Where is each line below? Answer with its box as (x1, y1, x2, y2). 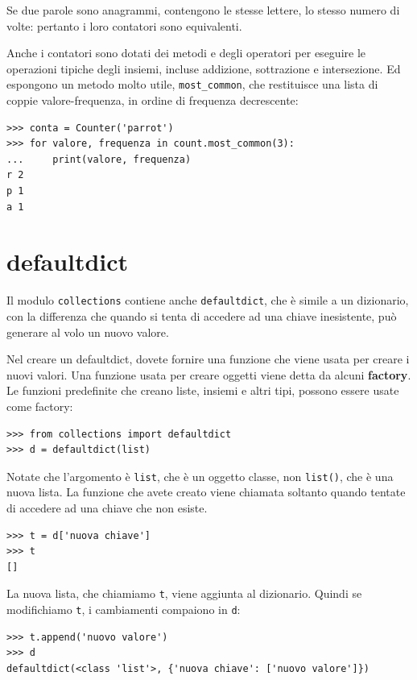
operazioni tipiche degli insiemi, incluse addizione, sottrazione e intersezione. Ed (6, 60, 401, 77)
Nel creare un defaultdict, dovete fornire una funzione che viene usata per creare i (6, 350, 410, 367)
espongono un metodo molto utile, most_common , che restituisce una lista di (6, 76, 378, 93)
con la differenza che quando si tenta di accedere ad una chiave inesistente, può (6, 307, 397, 324)
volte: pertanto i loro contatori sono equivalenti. (6, 17, 242, 34)
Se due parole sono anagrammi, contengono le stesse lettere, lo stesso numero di (6, 2, 400, 18)
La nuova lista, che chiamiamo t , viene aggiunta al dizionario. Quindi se (6, 585, 362, 602)
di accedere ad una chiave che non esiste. (6, 499, 208, 516)
